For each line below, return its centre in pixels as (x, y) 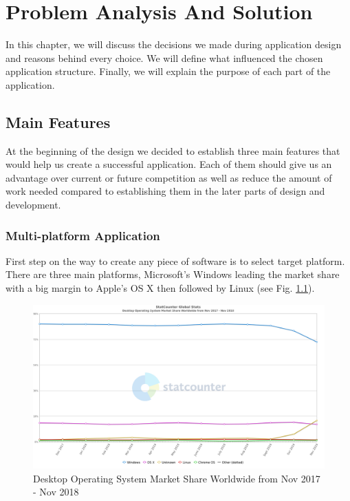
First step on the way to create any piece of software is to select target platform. (175, 260)
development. (33, 205)
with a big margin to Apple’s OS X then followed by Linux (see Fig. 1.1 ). (160, 288)
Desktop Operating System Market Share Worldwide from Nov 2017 (177, 478)
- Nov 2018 (56, 492)
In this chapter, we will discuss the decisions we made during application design (174, 44)
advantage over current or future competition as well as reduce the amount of (169, 177)
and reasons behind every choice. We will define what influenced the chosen (164, 57)
